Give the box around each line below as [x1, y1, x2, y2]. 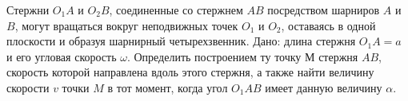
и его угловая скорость [6, 48, 117, 64]
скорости [6, 79, 50, 95]
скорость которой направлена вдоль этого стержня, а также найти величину [6, 64, 374, 80]
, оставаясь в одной [281, 17, 376, 33]
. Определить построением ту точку [126, 48, 302, 64]
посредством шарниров [267, 2, 380, 17]
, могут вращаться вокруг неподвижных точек [14, 17, 238, 33]
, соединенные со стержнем [109, 2, 243, 17]
